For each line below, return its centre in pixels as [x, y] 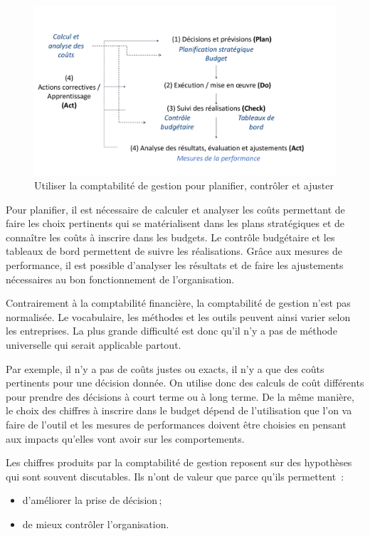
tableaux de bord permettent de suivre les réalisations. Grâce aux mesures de [174, 251]
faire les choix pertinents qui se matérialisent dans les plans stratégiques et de [175, 223]
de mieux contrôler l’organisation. [96, 524]
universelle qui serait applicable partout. [94, 345]
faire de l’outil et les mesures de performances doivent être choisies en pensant [176, 424]
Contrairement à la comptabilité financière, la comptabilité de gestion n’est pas [178, 303]
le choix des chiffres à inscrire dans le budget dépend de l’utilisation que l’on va [179, 410]
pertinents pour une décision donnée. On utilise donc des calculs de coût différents [185, 383]
